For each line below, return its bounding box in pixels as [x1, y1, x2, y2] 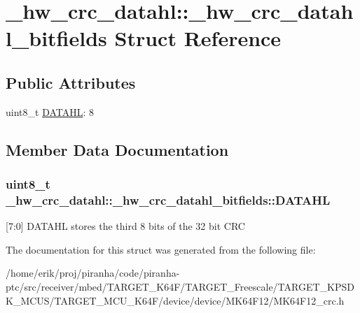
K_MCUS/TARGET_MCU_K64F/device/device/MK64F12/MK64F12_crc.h [6, 293, 345, 307]
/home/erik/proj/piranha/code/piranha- [6, 265, 180, 280]
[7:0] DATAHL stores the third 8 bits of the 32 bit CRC [6, 219, 245, 233]
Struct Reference [114, 24, 282, 52]
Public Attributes [6, 71, 136, 93]
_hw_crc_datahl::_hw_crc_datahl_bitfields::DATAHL [6, 191, 331, 208]
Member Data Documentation [6, 138, 229, 160]
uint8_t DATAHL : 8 [6, 104, 95, 119]
